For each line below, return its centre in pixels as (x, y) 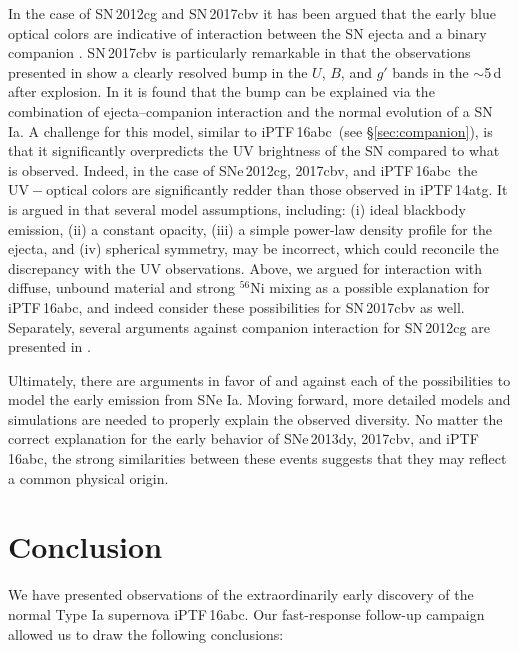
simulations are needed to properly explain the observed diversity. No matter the (255, 418)
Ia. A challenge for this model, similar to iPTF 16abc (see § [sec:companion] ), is (250, 130)
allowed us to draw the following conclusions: (146, 633)
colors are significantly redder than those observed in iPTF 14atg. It (300, 189)
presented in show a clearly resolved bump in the (158, 71)
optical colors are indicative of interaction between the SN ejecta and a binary (247, 32)
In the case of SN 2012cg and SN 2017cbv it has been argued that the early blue (252, 13)
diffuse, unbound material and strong (121, 287)
